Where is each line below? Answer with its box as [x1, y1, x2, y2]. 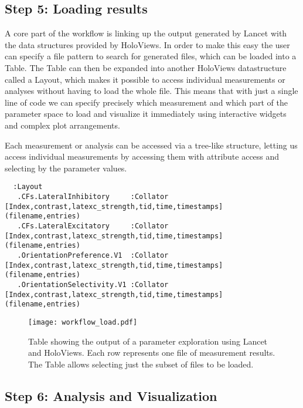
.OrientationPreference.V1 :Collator [17, 251, 169, 259]
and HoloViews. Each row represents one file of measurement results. [28, 346, 275, 359]
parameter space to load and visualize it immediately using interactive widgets [5, 107, 287, 120]
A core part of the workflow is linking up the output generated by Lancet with [5, 27, 287, 39]
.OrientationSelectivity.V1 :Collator [17, 280, 169, 289]
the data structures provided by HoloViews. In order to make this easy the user [5, 38, 290, 50]
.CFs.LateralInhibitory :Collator [17, 192, 169, 201]
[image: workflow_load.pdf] [28, 318, 138, 326]
